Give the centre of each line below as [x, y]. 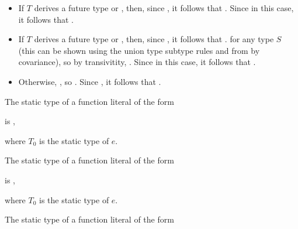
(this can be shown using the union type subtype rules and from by [139, 50]
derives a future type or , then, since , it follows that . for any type [154, 39]
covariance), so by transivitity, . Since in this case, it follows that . [137, 62]
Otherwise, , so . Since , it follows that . [90, 81]
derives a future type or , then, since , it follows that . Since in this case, [164, 8]
